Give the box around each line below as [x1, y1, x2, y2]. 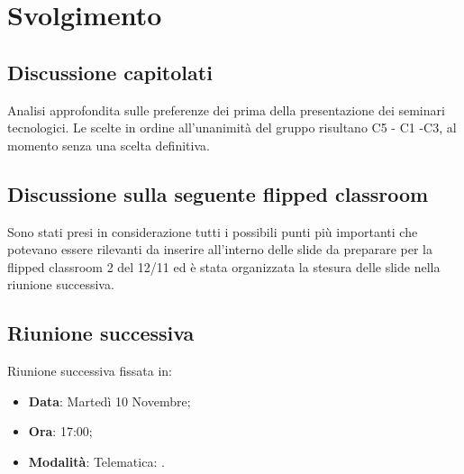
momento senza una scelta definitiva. [7, 135, 210, 154]
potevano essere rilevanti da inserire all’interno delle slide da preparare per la [7, 240, 432, 259]
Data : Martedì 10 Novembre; [28, 391, 191, 410]
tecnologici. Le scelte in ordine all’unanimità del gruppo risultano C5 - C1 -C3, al [7, 118, 457, 137]
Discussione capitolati [7, 58, 213, 86]
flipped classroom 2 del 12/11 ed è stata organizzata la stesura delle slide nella [7, 257, 441, 276]
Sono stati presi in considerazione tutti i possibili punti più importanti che [7, 222, 418, 241]
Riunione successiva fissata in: [7, 361, 172, 380]
